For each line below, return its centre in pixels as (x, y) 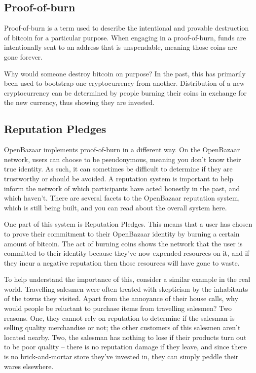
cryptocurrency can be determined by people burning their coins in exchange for (125, 92)
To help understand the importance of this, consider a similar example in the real (127, 279)
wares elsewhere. (29, 366)
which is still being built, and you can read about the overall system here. (115, 207)
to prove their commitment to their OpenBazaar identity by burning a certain (122, 233)
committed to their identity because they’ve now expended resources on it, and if (127, 253)
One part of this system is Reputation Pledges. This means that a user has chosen (128, 224)
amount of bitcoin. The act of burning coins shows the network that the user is (123, 243)
